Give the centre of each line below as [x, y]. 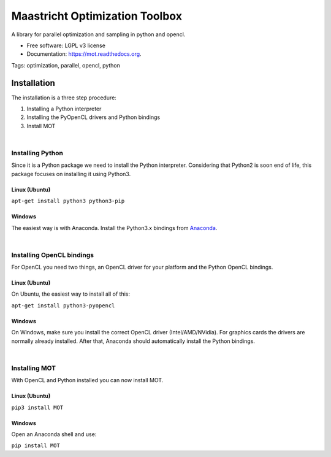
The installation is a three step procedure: [64, 98]
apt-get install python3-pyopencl [63, 305]
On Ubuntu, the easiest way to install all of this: [70, 294]
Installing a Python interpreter [64, 109]
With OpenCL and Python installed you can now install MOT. [87, 380]
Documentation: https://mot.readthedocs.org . [84, 54]
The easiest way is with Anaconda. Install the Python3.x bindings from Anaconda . [114, 228]
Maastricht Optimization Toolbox [97, 16]
